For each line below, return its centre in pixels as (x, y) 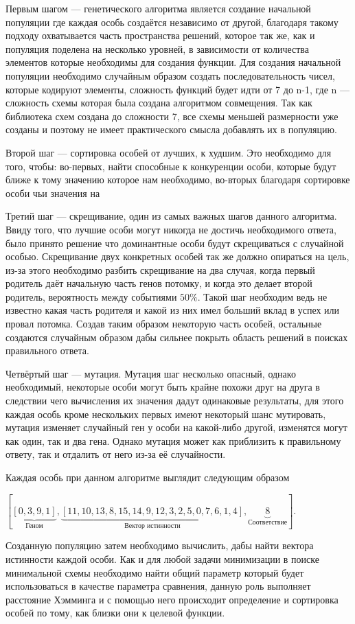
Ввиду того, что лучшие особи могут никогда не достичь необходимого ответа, (171, 229)
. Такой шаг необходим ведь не (262, 296)
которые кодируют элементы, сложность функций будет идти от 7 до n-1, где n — (178, 89)
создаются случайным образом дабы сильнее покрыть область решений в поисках (177, 337)
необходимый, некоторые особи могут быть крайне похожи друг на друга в (163, 387)
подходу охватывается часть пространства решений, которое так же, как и (160, 35)
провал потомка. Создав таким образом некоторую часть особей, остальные (164, 324)
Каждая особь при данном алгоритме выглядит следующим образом (148, 477)
